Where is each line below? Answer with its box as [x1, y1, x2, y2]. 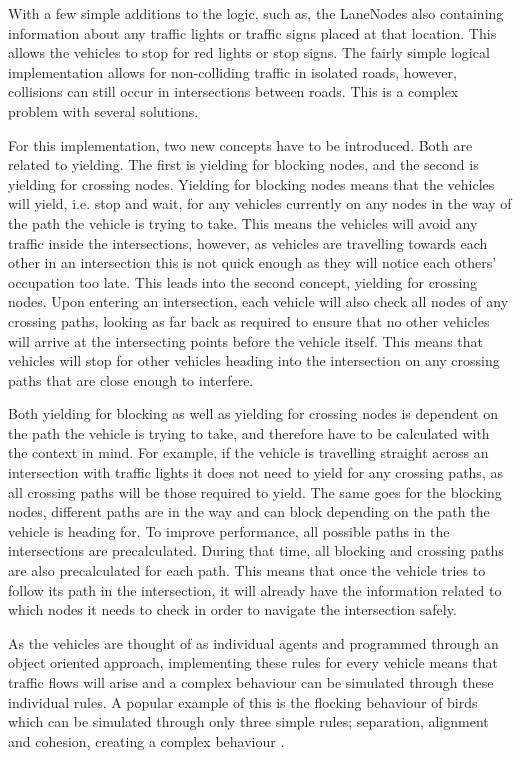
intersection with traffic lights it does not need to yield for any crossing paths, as [8, 462, 503, 483]
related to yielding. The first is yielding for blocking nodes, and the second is [8, 154, 479, 175]
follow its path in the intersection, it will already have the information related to [8, 579, 502, 600]
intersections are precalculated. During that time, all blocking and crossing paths [8, 540, 504, 561]
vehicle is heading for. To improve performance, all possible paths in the [8, 520, 450, 541]
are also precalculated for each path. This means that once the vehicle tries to [8, 560, 486, 581]
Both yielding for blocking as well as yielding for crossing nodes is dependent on [8, 403, 499, 424]
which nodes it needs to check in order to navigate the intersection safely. [8, 599, 457, 620]
